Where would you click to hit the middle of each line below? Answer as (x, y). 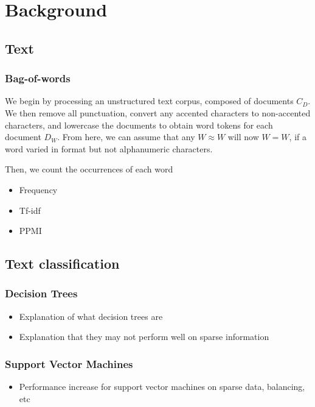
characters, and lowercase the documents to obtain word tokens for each (139, 125)
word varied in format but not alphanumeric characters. (109, 148)
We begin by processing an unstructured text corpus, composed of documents (149, 101)
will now (243, 137)
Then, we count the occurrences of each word (89, 169)
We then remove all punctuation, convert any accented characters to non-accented (158, 112)
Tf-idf (30, 210)
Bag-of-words (38, 78)
